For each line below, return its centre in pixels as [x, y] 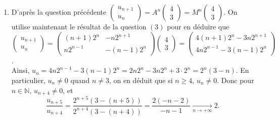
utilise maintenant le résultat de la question [79, 26]
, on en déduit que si [141, 80]
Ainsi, [20, 70]
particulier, [28, 80]
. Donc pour [236, 80]
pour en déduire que [198, 26]
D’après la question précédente [59, 12]
